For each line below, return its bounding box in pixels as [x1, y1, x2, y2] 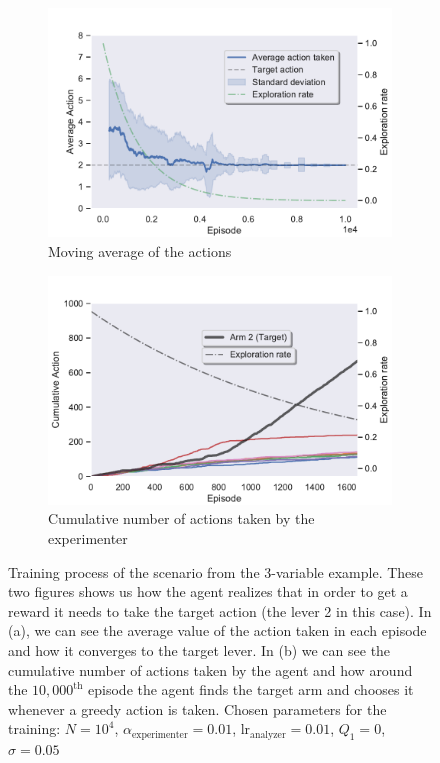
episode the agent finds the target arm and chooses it [88, 679, 414, 700]
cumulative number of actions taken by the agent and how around [8, 659, 413, 680]
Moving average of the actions [48, 240, 232, 261]
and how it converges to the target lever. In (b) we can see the [8, 640, 391, 660]
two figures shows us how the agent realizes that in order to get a [8, 581, 408, 602]
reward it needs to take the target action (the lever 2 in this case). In [8, 600, 432, 621]
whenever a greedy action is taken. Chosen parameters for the [8, 698, 387, 719]
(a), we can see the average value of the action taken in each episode [8, 620, 427, 641]
